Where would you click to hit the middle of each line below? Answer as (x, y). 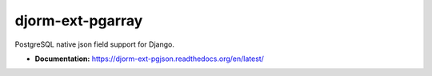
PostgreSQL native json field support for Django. (95, 44)
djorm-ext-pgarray (79, 21)
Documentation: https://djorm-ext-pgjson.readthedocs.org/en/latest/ (149, 59)
